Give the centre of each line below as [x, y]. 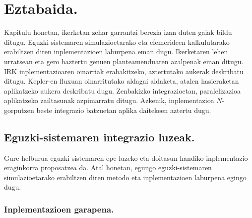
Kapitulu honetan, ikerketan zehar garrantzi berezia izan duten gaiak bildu [118, 32]
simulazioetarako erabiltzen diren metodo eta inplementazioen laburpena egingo [125, 177]
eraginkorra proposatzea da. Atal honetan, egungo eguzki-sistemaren [108, 167]
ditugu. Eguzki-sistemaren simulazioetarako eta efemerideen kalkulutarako [117, 42]
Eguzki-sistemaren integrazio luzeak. [99, 137]
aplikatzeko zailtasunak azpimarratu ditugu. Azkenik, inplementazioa [109, 100]
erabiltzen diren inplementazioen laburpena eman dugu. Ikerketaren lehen [116, 52]
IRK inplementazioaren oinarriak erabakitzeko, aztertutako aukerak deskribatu [124, 71]
